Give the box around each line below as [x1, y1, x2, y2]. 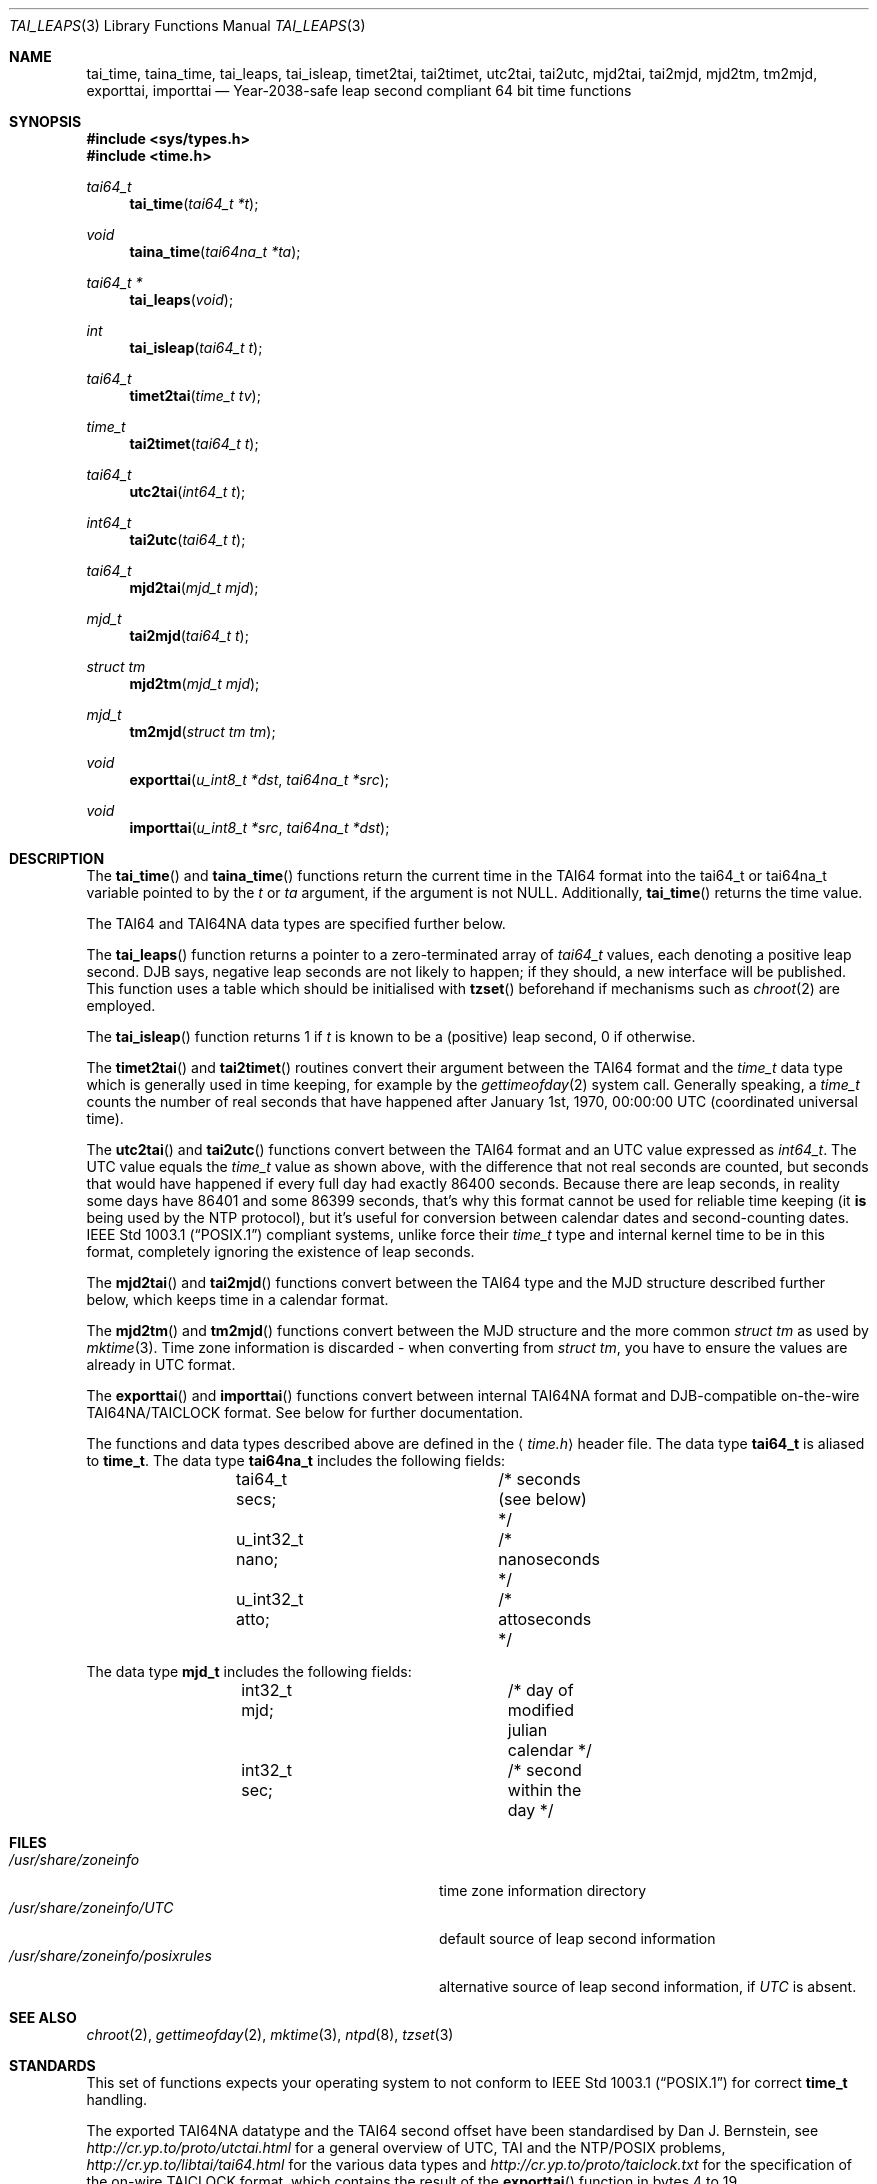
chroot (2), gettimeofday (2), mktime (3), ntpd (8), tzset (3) [86, 2026, 454, 2043]
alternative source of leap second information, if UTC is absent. [439, 1978, 857, 1995]
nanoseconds [498, 1549, 600, 1569]
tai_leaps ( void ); [129, 291, 234, 308]
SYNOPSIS [9, 113, 82, 130]
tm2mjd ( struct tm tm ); [129, 723, 276, 740]
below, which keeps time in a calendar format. [86, 1291, 389, 1308]
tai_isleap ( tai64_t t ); [129, 339, 263, 356]
